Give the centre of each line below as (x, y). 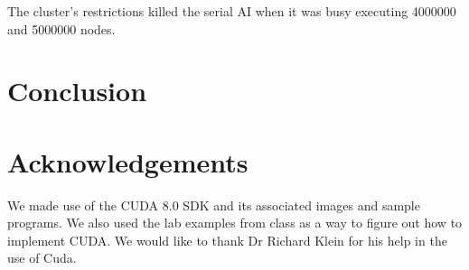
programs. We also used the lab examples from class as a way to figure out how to (235, 223)
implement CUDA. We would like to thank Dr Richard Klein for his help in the (227, 240)
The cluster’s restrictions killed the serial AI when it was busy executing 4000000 (232, 11)
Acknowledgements (128, 161)
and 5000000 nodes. (61, 28)
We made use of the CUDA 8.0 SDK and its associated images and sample (214, 205)
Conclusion (77, 91)
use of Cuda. (42, 258)
